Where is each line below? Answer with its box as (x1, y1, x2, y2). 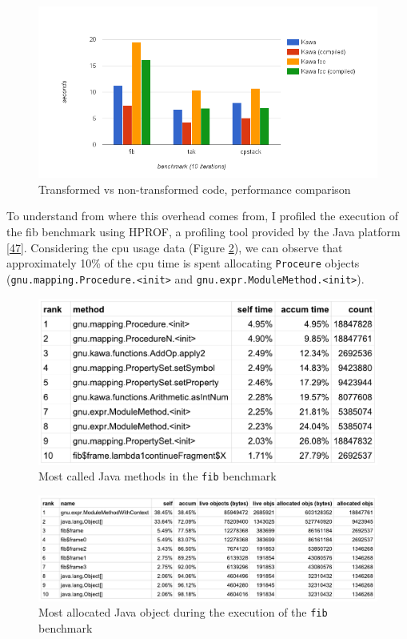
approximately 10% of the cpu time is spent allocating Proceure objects (6, 255, 360, 271)
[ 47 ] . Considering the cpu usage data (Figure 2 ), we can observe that (6, 239, 343, 255)
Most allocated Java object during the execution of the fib (38, 604, 328, 621)
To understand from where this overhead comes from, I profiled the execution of (6, 207, 399, 224)
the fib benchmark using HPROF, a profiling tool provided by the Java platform (6, 223, 401, 240)
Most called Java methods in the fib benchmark (38, 468, 277, 484)
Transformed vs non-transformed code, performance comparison (38, 180, 351, 197)
